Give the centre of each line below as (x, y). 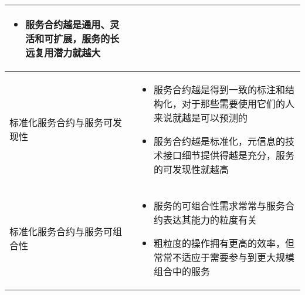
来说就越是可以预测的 (201, 118)
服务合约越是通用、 (68, 24)
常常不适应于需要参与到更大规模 (224, 257)
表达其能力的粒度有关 (210, 220)
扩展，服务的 (82, 38)
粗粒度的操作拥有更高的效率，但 (224, 243)
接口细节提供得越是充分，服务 (229, 155)
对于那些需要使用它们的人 (238, 104)
